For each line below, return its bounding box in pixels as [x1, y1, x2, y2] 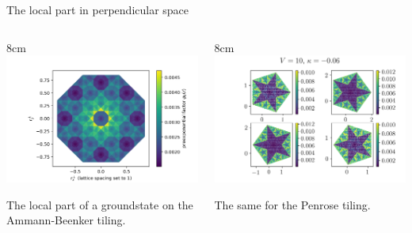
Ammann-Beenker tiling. [6, 212, 126, 228]
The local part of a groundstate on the [6, 196, 193, 212]
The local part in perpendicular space [6, 2, 189, 17]
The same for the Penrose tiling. [214, 196, 371, 212]
